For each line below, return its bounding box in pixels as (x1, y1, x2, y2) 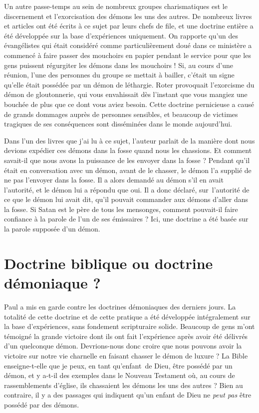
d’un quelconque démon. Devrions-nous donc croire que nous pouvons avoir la (4, 340, 242, 351)
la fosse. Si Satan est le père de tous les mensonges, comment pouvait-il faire (4, 203, 238, 214)
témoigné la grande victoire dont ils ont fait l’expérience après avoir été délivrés (4, 330, 248, 341)
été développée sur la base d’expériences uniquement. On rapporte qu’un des (4, 30, 239, 40)
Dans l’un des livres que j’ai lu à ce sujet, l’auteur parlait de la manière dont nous (4, 135, 255, 145)
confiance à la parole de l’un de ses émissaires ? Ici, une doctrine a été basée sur (4, 213, 249, 224)
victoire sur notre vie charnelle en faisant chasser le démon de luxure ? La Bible (4, 350, 248, 360)
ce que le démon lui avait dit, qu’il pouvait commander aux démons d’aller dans (4, 194, 249, 204)
